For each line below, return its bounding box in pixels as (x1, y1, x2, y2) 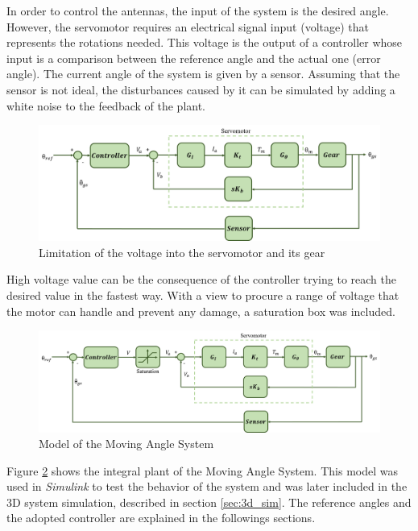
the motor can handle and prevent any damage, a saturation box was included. (6, 302, 395, 319)
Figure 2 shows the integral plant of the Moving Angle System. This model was (6, 462, 398, 479)
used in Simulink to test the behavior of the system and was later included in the (6, 478, 408, 495)
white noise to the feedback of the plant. (6, 97, 206, 114)
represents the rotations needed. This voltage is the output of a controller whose (6, 34, 403, 51)
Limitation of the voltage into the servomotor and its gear (39, 243, 325, 260)
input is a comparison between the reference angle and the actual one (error (6, 49, 381, 66)
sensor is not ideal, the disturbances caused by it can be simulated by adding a (6, 81, 395, 97)
